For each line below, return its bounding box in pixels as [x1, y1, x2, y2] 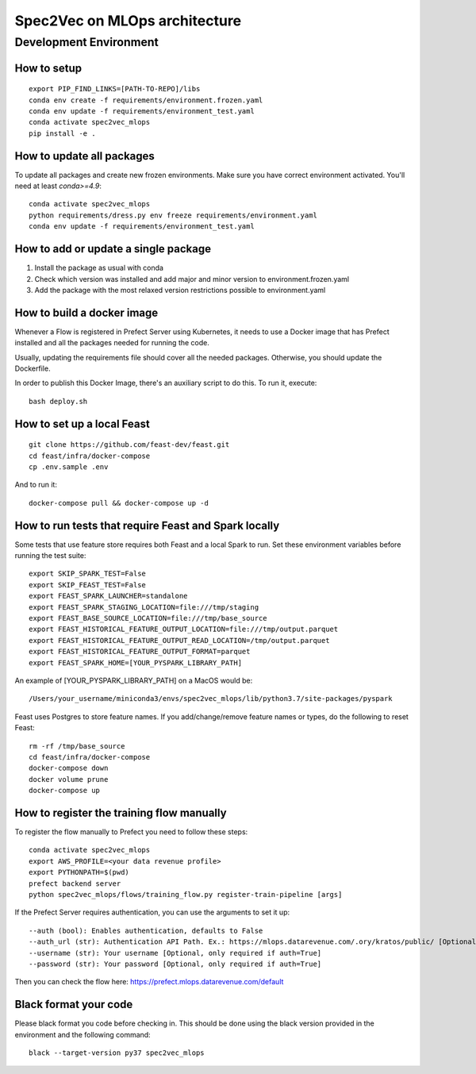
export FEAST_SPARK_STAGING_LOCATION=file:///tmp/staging [29, 602, 259, 611]
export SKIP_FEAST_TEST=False [29, 580, 147, 589]
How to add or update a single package [14, 242, 212, 256]
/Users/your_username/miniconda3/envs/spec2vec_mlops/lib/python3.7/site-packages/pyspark [29, 695, 393, 703]
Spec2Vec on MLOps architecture [14, 12, 242, 29]
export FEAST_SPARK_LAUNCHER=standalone [29, 591, 188, 601]
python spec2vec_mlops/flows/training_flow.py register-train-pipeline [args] [29, 890, 343, 899]
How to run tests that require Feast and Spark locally [14, 518, 280, 532]
